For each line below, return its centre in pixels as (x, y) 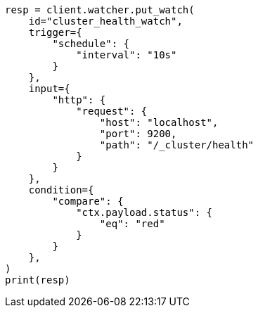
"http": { (79, 100)
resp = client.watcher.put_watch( (100, 10)
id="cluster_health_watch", (105, 21)
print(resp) (38, 280)
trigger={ (55, 32)
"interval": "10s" (127, 55)
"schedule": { (91, 44)
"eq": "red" (132, 224)
